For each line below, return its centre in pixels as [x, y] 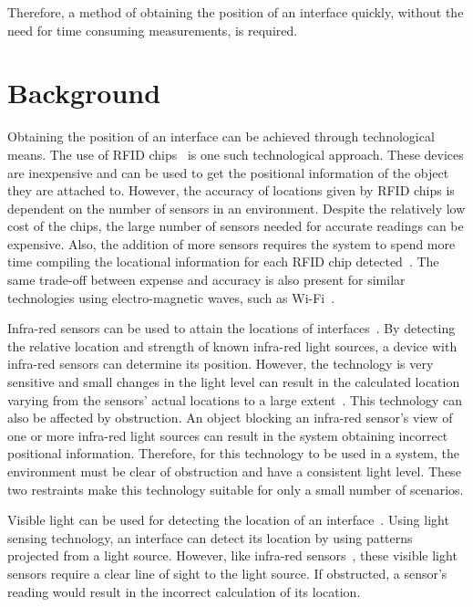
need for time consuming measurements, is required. [153, 30]
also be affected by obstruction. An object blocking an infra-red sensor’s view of [230, 418]
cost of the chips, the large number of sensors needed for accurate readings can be [236, 226]
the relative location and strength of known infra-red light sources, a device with [232, 345]
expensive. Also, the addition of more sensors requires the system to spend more [231, 243]
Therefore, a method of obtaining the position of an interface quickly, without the [236, 12]
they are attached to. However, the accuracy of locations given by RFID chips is [231, 190]
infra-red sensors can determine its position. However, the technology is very [221, 364]
